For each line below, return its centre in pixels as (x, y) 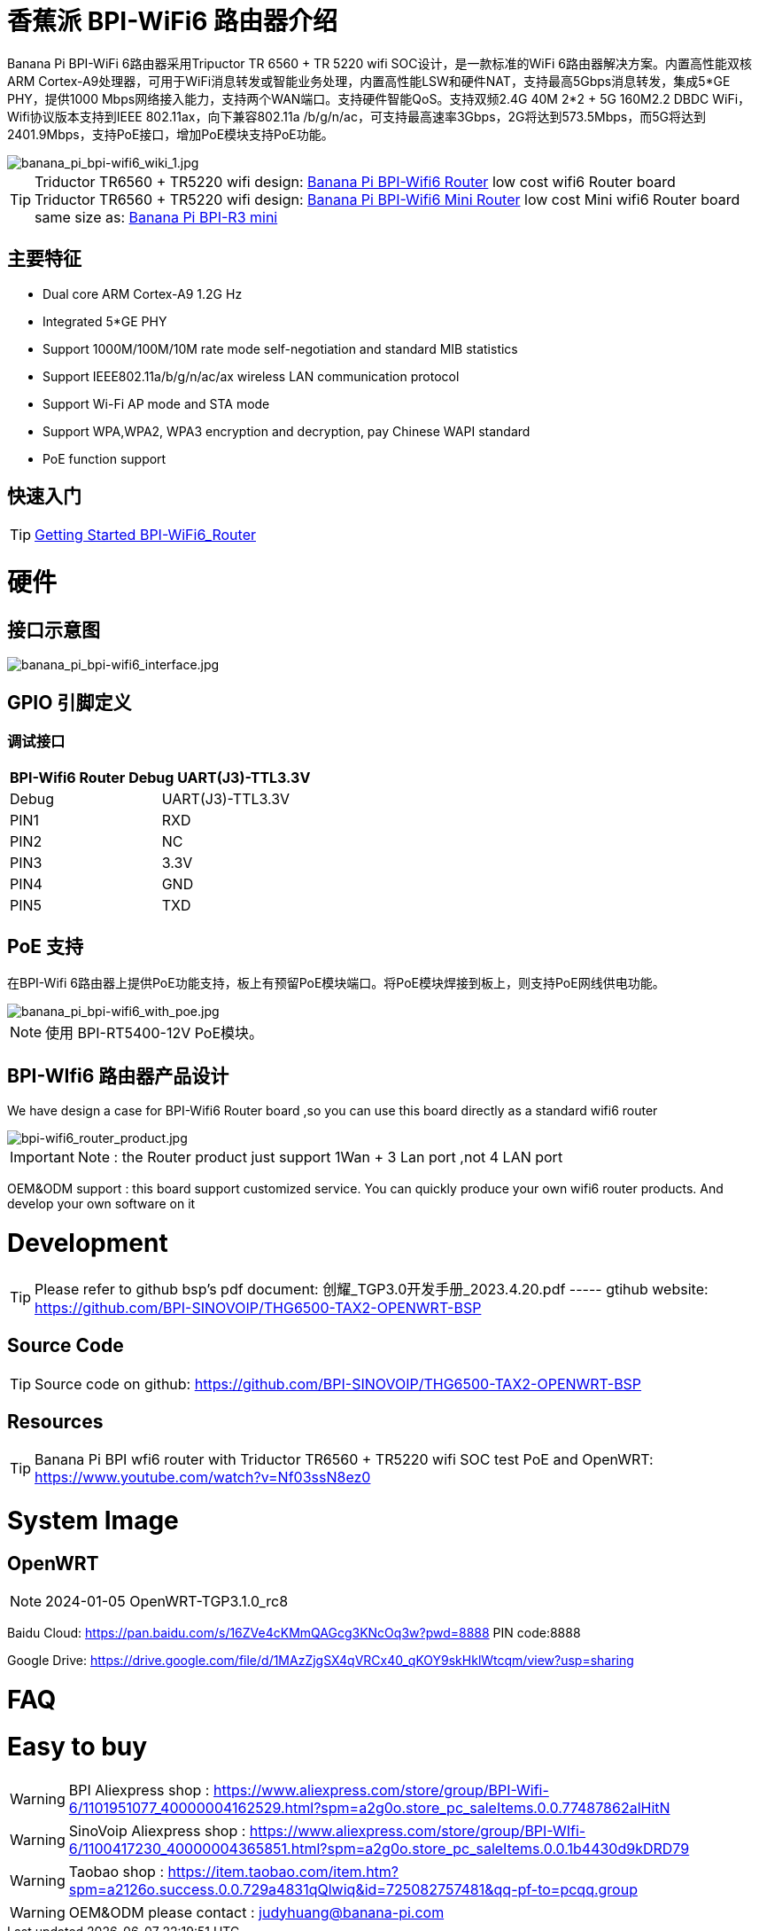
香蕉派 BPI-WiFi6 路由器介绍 (173, 21)
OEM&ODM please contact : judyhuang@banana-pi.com (256, 1912)
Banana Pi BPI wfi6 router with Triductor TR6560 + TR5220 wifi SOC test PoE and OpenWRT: (344, 1460)
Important (42, 1157)
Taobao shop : (116, 1871)
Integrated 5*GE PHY (105, 321)
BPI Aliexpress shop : (139, 1790)
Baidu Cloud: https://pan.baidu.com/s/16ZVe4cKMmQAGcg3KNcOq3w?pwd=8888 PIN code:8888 (294, 1633)
